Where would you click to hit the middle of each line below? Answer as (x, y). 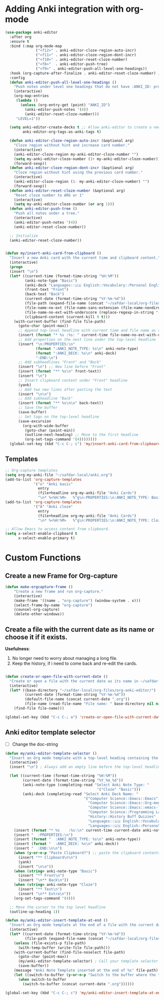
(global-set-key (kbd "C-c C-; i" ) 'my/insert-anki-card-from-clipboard (85, 444)
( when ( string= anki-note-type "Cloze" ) (55, 885)
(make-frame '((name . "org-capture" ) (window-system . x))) (77, 601)
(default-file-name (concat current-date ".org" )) (77, 699)
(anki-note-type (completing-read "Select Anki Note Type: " (86, 785)
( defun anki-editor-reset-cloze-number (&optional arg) (67, 191)
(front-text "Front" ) (47, 290)
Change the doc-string (35, 744)
